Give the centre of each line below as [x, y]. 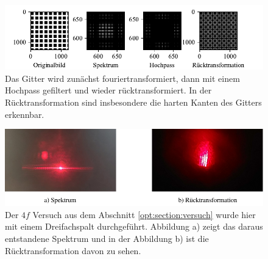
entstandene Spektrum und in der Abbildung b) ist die [107, 238]
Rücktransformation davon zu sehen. [73, 250]
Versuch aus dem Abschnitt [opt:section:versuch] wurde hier [144, 214]
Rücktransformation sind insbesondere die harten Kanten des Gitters [133, 102]
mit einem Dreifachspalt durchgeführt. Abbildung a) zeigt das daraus [134, 226]
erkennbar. [25, 114]
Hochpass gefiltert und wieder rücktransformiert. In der [108, 90]
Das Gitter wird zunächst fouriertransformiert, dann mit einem [122, 78]
